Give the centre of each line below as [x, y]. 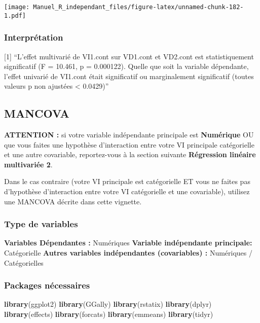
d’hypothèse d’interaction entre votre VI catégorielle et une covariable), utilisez [127, 191]
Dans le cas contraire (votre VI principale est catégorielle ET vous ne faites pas [127, 181]
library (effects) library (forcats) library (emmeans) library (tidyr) [109, 314]
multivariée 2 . [28, 164]
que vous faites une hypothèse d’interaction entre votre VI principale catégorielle [129, 144]
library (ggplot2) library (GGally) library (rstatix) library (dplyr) [108, 304]
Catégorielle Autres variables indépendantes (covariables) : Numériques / [128, 253]
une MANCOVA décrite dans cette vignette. [73, 201]
